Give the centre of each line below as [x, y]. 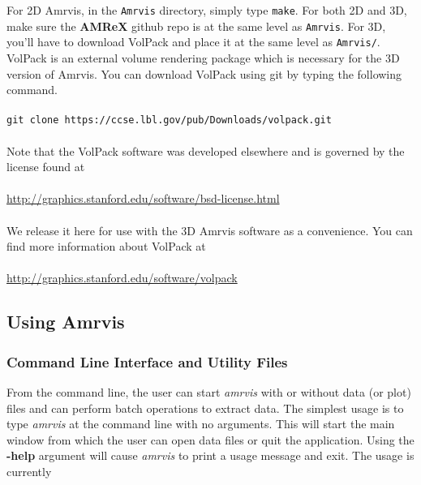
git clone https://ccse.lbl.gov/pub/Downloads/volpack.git [169, 120]
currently [29, 471]
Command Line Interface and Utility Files [147, 361]
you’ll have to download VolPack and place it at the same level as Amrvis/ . [193, 42]
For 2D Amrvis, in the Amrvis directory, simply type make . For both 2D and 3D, [207, 10]
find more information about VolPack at [106, 246]
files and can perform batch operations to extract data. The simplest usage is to [205, 408]
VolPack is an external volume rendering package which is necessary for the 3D [203, 57]
